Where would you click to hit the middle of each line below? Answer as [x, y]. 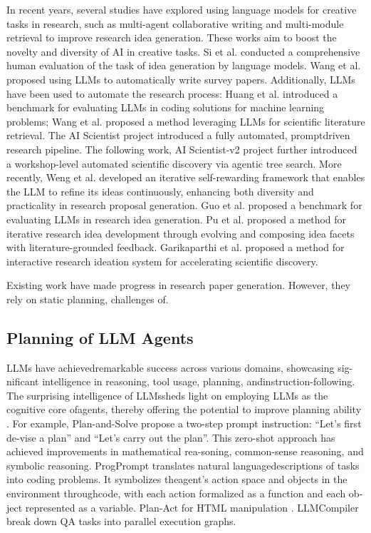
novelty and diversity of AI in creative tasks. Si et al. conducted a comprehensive [183, 51]
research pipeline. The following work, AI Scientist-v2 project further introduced [182, 149]
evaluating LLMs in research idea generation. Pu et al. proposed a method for [177, 219]
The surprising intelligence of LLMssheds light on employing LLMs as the [167, 395]
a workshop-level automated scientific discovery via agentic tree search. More [174, 163]
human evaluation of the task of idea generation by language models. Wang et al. [184, 65]
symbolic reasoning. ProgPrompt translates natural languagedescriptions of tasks [183, 465]
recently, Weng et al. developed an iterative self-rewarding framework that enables [186, 177]
